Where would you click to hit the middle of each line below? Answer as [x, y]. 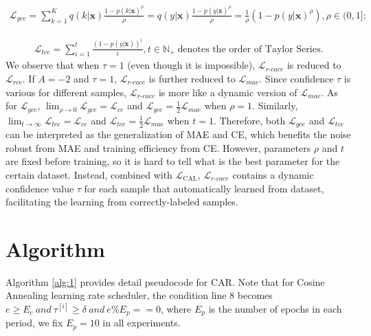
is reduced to [314, 65]
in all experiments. [142, 323]
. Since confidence [296, 79]
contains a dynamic [273, 174]
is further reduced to [192, 79]
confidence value [40, 188]
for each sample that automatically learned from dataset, [204, 188]
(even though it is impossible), [191, 65]
